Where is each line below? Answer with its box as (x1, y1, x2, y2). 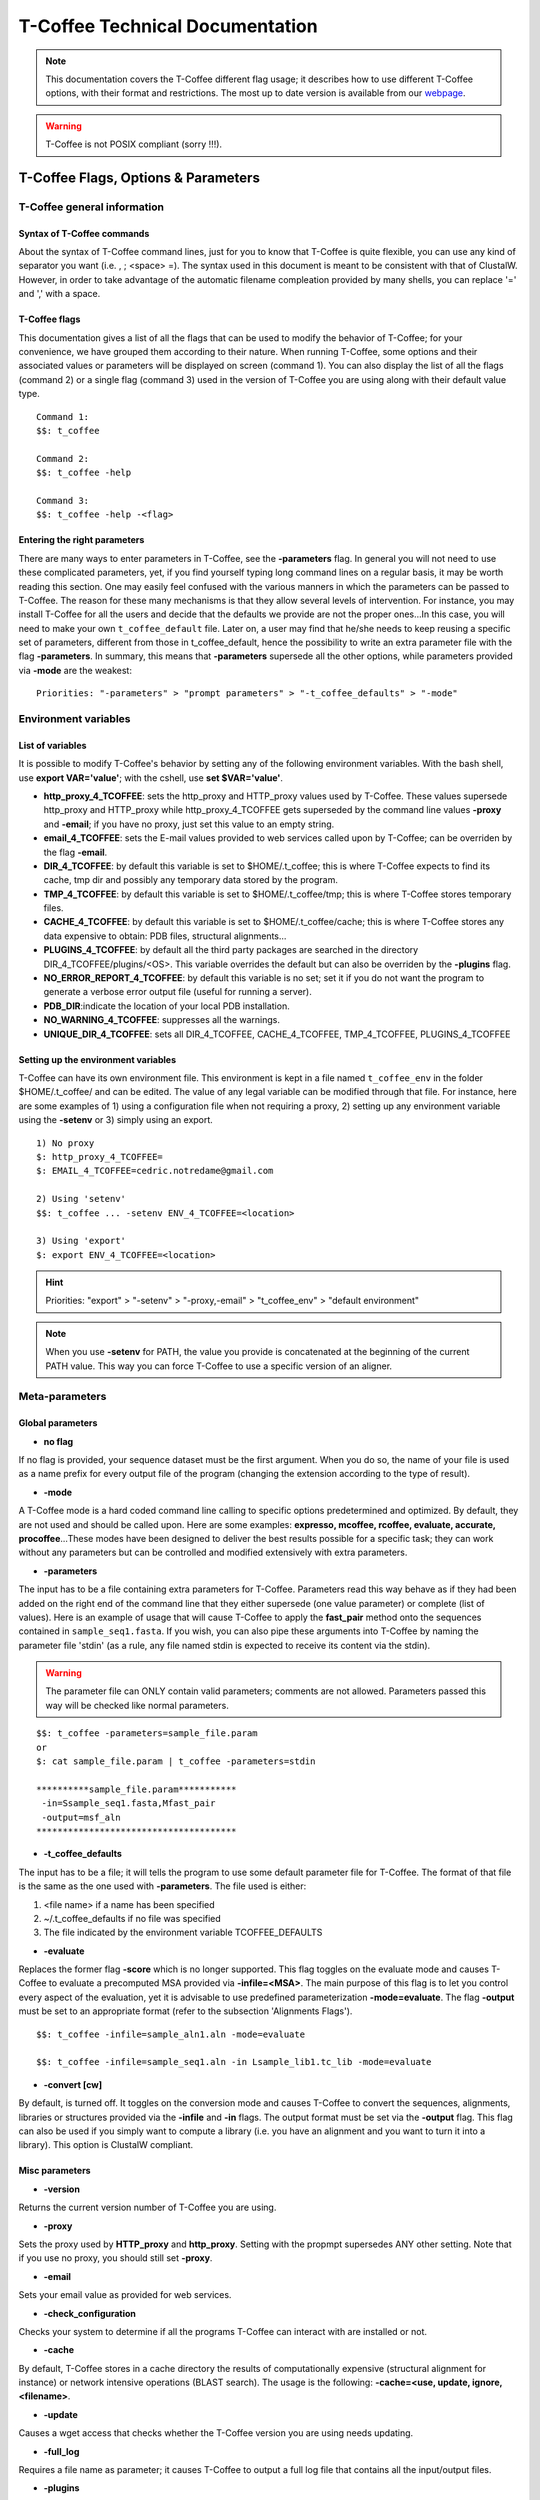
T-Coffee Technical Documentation (18, 15, 319, 37)
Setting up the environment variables (18, 1053, 177, 1065)
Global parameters (18, 1417, 98, 1429)
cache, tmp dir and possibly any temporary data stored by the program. (43, 874, 339, 886)
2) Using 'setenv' (36, 1193, 127, 1205)
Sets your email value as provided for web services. (18, 2289, 232, 2301)
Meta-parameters (18, 1390, 107, 1404)
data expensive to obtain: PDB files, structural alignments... (43, 930, 287, 942)
